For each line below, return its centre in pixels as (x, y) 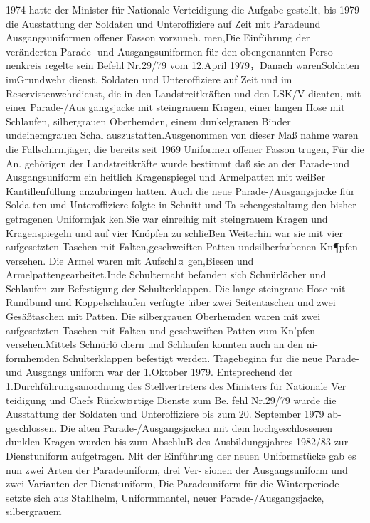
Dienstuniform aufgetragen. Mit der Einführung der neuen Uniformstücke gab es (181, 455)
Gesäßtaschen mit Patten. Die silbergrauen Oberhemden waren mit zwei (163, 316)
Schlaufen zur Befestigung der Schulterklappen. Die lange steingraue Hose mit (176, 288)
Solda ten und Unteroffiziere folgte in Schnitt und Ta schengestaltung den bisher (181, 205)
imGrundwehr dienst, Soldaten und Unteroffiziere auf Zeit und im (149, 79)
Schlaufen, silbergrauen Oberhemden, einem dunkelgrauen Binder (148, 121)
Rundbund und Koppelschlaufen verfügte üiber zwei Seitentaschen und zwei (171, 302)
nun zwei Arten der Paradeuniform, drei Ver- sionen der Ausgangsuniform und (177, 469)
